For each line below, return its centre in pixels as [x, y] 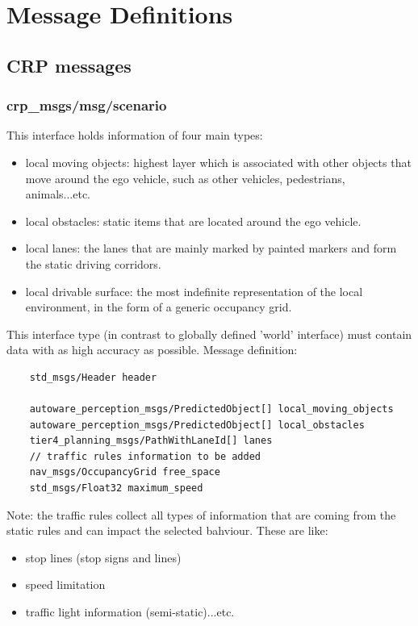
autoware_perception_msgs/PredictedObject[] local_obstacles [197, 425]
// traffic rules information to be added [145, 456]
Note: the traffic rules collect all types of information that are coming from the [201, 514]
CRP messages [69, 65]
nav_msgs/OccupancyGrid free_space [125, 472]
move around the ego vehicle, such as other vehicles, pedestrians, [185, 178]
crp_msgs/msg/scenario [87, 105]
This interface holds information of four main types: [135, 135]
